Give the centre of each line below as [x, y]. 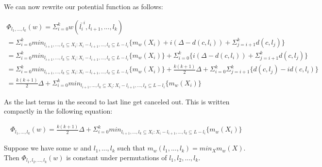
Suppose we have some [38, 148]
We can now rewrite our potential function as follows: [84, 6]
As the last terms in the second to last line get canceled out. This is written [117, 101]
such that [131, 148]
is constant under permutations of [117, 157]
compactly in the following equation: [58, 111]
